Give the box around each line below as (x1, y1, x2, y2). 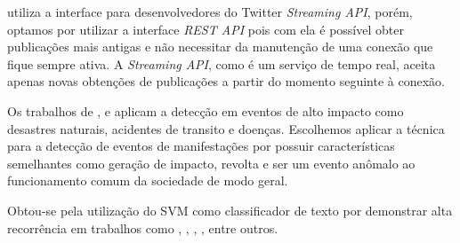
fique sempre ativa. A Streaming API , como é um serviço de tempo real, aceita (7, 54, 436, 73)
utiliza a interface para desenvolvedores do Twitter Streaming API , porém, (7, 3, 413, 20)
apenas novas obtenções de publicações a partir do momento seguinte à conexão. (7, 72, 445, 90)
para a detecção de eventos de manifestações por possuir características (7, 137, 395, 155)
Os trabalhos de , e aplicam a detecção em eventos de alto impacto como (7, 101, 404, 120)
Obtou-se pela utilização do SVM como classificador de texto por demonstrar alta (7, 200, 453, 219)
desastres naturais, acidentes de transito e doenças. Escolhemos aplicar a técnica (7, 119, 445, 137)
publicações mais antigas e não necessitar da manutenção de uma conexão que (7, 37, 433, 56)
